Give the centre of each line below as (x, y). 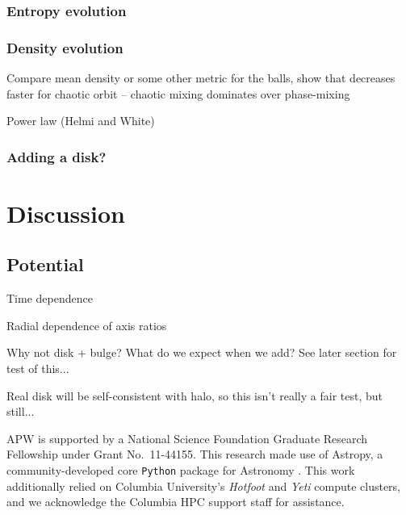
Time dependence (50, 298)
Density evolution (65, 47)
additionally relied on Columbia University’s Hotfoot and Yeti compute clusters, (203, 486)
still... (21, 411)
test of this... (38, 368)
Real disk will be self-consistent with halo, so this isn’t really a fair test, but (195, 395)
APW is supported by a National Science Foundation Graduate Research (187, 438)
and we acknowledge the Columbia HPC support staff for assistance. (176, 502)
